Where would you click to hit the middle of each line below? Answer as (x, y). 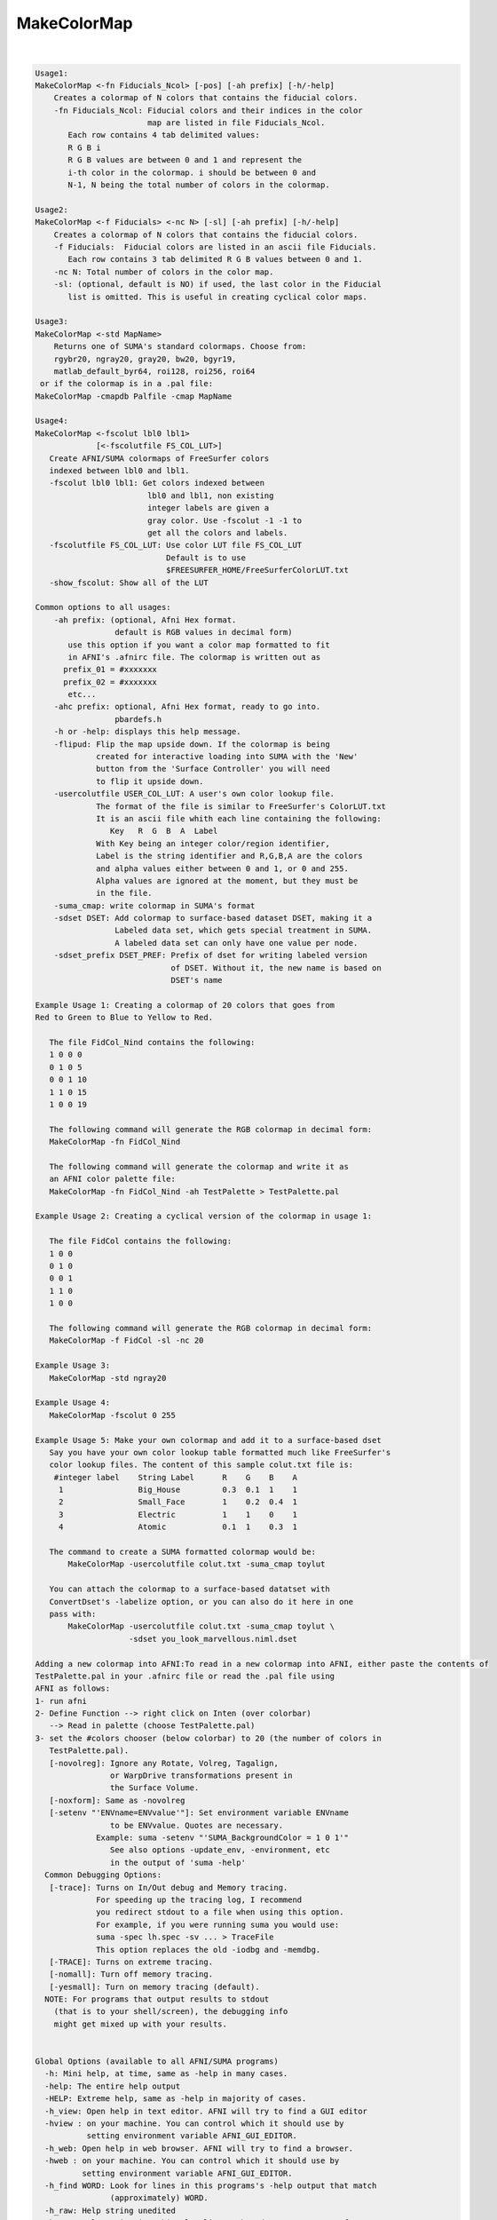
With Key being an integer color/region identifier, (213, 843)
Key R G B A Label (164, 831)
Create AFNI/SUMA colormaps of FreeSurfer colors (159, 458)
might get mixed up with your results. (141, 2024)
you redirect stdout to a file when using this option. (220, 1912)
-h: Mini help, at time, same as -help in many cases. (166, 2074)
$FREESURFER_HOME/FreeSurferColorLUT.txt (257, 570)
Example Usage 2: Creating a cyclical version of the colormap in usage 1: (204, 1216)
